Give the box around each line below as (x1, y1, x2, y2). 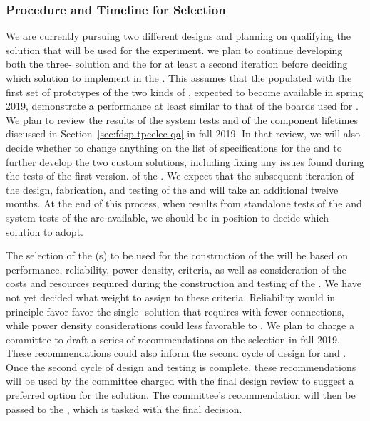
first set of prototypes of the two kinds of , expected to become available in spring (6, 84, 364, 99)
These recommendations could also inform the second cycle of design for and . (6, 345, 346, 360)
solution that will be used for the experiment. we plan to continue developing (6, 42, 343, 57)
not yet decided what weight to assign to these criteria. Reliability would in (6, 289, 336, 304)
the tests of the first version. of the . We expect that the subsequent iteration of (6, 168, 354, 183)
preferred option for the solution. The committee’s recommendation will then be (6, 388, 356, 402)
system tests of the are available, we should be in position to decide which (6, 209, 329, 224)
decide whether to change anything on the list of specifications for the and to (6, 140, 342, 155)
